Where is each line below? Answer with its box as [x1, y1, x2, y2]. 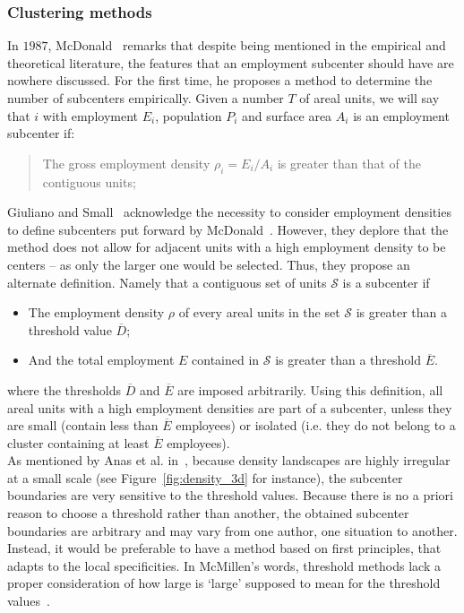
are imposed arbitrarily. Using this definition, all [177, 380, 443, 399]
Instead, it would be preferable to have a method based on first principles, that [7, 539, 442, 557]
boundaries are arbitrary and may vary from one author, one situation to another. [7, 521, 458, 540]
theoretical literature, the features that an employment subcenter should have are [7, 53, 454, 72]
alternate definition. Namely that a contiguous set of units [7, 272, 327, 291]
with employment [42, 106, 139, 125]
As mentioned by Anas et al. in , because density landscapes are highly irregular [7, 451, 451, 470]
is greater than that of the [277, 153, 421, 172]
